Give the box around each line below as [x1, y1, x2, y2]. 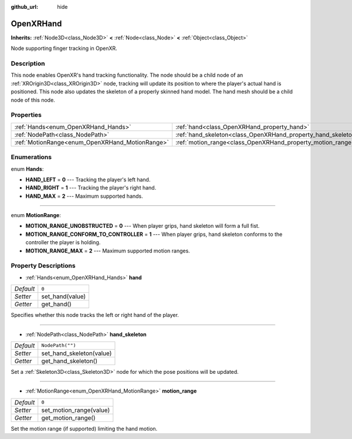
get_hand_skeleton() [41, 357, 98, 365]
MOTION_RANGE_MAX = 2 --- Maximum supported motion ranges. [25, 247, 190, 254]
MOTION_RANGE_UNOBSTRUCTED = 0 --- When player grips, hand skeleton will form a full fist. [25, 222, 260, 229]
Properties [11, 111, 42, 119]
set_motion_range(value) [41, 406, 110, 414]
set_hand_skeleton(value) [41, 349, 112, 357]
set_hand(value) [41, 292, 86, 300]
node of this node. [11, 96, 55, 103]
